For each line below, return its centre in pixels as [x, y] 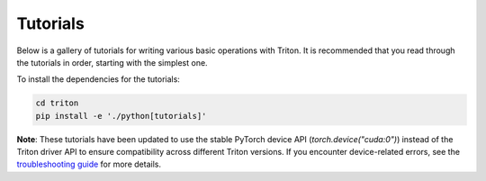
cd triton [57, 103]
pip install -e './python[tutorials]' [121, 116]
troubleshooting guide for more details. [89, 164]
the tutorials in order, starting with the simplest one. [112, 62]
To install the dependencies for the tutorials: [98, 79]
